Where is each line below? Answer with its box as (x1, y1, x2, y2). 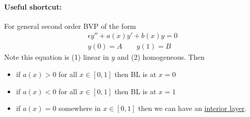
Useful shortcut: (4, 1, 62, 12)
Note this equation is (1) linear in (4, 52, 109, 62)
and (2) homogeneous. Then (117, 52, 205, 62)
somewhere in (58, 103, 101, 113)
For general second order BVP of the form (4, 20, 136, 31)
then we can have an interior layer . (138, 103, 247, 113)
